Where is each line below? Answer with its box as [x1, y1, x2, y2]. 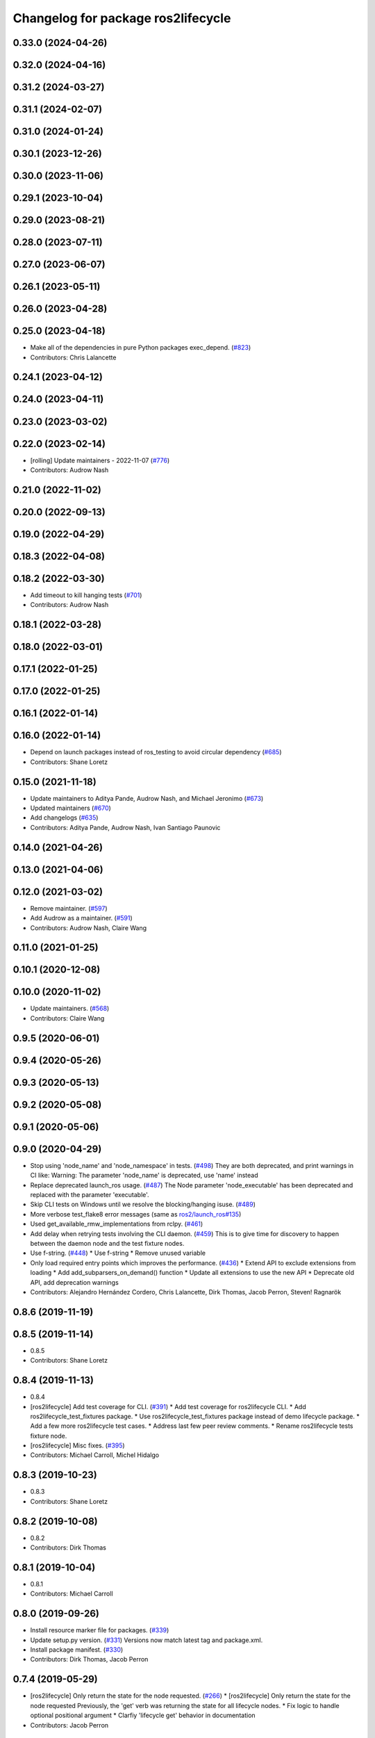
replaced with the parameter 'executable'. [30, 1191, 149, 1199]
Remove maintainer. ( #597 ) [30, 904, 108, 912]
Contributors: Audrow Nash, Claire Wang [30, 923, 147, 932]
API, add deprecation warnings [30, 1278, 119, 1286]
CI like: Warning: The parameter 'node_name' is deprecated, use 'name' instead [30, 1171, 258, 1180]
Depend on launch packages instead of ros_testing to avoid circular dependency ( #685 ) [30, 748, 282, 756]
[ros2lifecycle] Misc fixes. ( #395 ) [30, 1441, 125, 1449]
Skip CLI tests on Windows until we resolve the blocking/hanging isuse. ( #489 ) [30, 1200, 256, 1209]
